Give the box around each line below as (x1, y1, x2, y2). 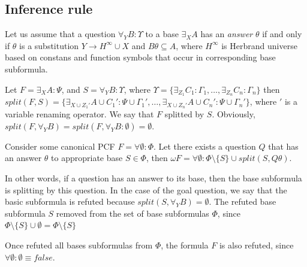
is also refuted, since (219, 239, 294, 251)
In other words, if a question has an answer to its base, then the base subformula (5, 172, 302, 184)
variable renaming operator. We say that (5, 108, 154, 120)
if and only (262, 28, 302, 40)
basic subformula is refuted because (5, 195, 135, 208)
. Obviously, (212, 108, 255, 120)
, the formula (161, 239, 209, 251)
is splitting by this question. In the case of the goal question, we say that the (5, 183, 287, 196)
